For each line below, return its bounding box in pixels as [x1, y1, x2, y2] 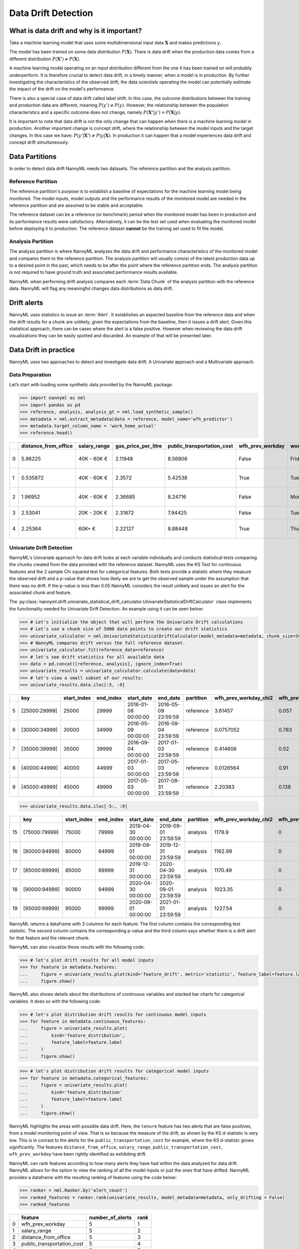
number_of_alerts [89, 1214, 132, 1221]
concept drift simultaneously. [9, 139, 69, 145]
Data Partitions [9, 152, 57, 161]
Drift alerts [9, 299, 43, 307]
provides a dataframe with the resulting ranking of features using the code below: [9, 1174, 177, 1180]
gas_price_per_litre [115, 443, 162, 450]
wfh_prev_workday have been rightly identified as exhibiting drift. [9, 1151, 147, 1157]
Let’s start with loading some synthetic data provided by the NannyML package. [9, 382, 173, 388]
